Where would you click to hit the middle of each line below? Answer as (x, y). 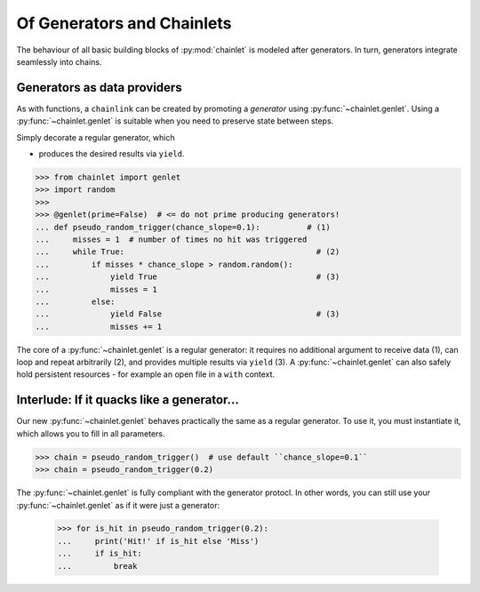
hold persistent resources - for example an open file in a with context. (146, 374)
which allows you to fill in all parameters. (91, 433)
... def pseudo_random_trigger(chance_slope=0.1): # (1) (183, 227)
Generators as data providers (99, 88)
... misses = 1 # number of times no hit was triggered (171, 239)
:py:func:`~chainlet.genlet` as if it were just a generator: (118, 505)
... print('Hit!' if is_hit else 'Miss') (158, 541)
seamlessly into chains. (59, 61)
